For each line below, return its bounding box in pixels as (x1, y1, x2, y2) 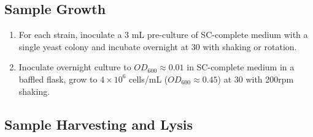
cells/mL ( (129, 72, 168, 85)
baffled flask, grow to (18, 72, 98, 85)
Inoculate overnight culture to (18, 61, 131, 73)
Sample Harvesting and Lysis (4, 114, 193, 133)
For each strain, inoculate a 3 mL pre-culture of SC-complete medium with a (18, 28, 308, 41)
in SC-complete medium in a (187, 61, 295, 73)
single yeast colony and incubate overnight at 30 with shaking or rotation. (18, 40, 297, 53)
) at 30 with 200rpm (217, 72, 294, 85)
